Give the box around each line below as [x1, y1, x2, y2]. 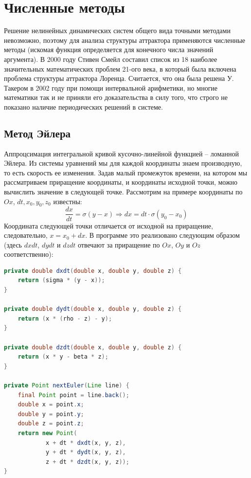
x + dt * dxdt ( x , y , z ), [45, 439, 126, 446]
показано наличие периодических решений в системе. [4, 101, 163, 112]
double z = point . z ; [18, 420, 84, 427]
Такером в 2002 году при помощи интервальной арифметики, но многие [4, 82, 218, 93]
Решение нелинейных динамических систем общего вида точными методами [4, 25, 231, 36]
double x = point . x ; [18, 401, 84, 408]
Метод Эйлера [4, 125, 71, 140]
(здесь [4, 239, 22, 249]
